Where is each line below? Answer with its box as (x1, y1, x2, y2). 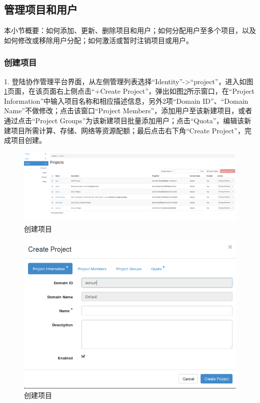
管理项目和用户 (4, 2, 77, 17)
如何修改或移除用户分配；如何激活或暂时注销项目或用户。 (4, 35, 193, 45)
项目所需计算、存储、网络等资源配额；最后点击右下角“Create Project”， (10, 125, 244, 135)
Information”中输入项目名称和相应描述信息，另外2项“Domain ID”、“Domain (4, 95, 248, 106)
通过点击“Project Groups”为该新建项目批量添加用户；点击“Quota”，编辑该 (4, 115, 244, 125)
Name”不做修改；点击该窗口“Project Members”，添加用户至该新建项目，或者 (4, 105, 252, 116)
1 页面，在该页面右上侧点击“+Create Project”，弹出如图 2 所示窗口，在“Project (4, 86, 255, 96)
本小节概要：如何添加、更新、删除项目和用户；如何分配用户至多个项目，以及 (4, 25, 256, 36)
